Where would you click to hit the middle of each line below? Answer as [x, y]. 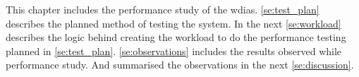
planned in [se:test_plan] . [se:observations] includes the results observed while [174, 51]
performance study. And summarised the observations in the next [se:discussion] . [180, 65]
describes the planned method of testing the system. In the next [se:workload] [174, 23]
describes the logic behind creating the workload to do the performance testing [176, 37]
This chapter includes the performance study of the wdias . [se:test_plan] [163, 9]
